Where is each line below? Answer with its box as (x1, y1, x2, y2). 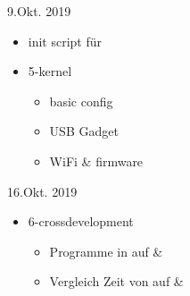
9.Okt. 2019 (7, 2, 71, 20)
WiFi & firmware (49, 151, 144, 170)
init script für (28, 31, 103, 50)
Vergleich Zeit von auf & (49, 272, 184, 291)
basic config (49, 91, 113, 110)
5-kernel (28, 62, 72, 80)
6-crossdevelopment (28, 212, 134, 231)
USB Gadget (49, 122, 119, 140)
